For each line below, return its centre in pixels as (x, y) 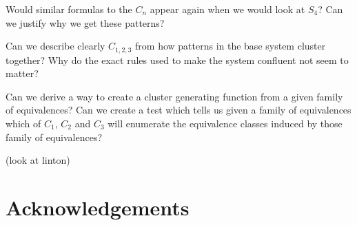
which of (23, 124)
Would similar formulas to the (69, 9)
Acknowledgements (98, 207)
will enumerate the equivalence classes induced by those (225, 124)
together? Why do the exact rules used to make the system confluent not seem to (177, 60)
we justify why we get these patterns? (85, 22)
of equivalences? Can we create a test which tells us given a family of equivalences (178, 110)
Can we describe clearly (55, 46)
